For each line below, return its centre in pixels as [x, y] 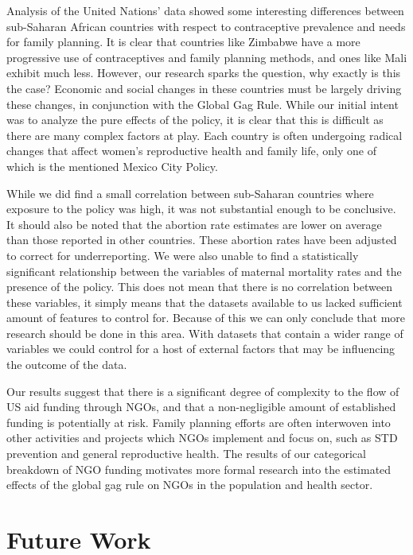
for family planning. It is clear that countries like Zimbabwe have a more [183, 42]
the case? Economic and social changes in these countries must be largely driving [204, 88]
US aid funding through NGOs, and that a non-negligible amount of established [201, 407]
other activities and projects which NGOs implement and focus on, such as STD [202, 438]
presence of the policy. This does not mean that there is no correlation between [199, 287]
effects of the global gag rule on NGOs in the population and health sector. [190, 485]
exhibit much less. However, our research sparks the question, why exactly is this [204, 73]
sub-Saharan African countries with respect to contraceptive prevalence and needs [206, 26]
